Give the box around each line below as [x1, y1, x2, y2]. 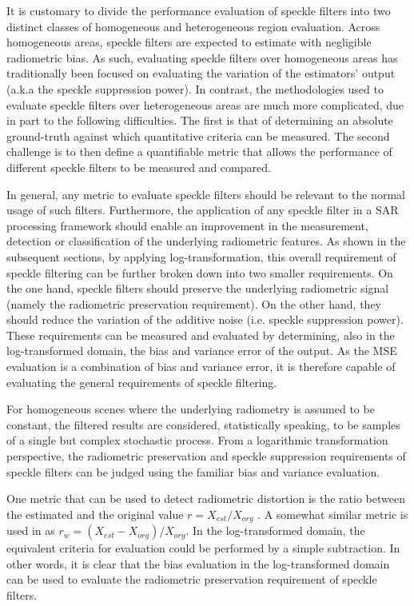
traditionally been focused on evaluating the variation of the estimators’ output [6, 65, 396, 82]
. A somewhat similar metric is [257, 505, 408, 522]
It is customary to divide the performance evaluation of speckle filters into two [6, 2, 391, 18]
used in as [6, 522, 55, 539]
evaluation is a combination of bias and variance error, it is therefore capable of [6, 358, 396, 375]
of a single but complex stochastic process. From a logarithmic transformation [6, 432, 388, 449]
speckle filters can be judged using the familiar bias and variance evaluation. [6, 463, 380, 480]
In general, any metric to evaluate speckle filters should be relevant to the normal [6, 185, 405, 202]
